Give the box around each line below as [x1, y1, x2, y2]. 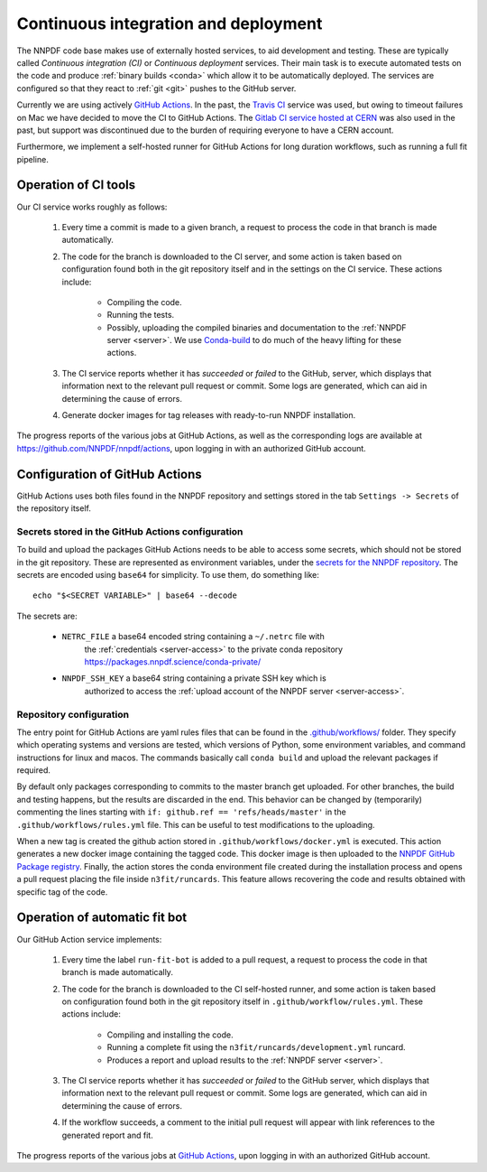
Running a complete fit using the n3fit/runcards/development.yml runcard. [106, 1042, 406, 1053]
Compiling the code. [106, 296, 182, 307]
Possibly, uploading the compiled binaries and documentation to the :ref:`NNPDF [106, 321, 407, 333]
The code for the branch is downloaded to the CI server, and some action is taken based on [61, 251, 402, 262]
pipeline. [16, 153, 49, 164]
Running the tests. [106, 310, 175, 321]
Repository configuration [16, 708, 130, 721]
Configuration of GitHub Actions [16, 466, 202, 482]
